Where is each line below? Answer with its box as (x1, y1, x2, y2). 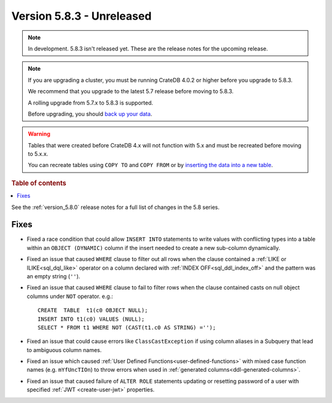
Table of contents (11, 179, 67, 187)
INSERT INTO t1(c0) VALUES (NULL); (38, 315, 145, 323)
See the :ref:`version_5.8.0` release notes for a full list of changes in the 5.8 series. (11, 203, 219, 211)
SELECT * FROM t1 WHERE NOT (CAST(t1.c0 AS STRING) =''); (38, 324, 216, 331)
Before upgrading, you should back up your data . (28, 110, 152, 117)
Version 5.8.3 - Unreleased (11, 9, 152, 23)
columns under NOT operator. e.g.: (26, 292, 113, 300)
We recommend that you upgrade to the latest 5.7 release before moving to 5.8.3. (28, 88, 234, 95)
